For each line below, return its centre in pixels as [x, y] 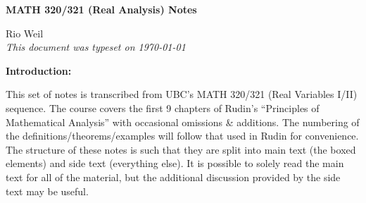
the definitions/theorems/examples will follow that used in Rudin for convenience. [182, 136]
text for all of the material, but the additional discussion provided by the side [173, 177]
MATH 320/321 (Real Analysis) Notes [101, 9]
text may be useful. [47, 191]
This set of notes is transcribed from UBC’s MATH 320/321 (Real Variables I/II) [182, 94]
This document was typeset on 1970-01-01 [96, 47]
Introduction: [39, 70]
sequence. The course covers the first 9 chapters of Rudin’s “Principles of [163, 107]
